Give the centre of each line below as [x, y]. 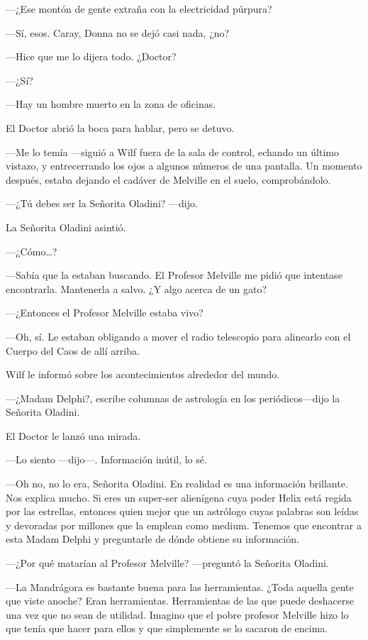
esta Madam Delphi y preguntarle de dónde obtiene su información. [152, 539]
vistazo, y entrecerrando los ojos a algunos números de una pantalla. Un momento [184, 166]
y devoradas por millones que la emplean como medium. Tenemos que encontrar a [184, 525]
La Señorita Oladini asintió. [66, 227]
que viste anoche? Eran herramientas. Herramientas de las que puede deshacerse [180, 601]
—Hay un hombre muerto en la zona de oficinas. [111, 104]
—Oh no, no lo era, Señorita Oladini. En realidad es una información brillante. [177, 484]
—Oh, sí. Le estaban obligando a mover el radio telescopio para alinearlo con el [178, 336]
